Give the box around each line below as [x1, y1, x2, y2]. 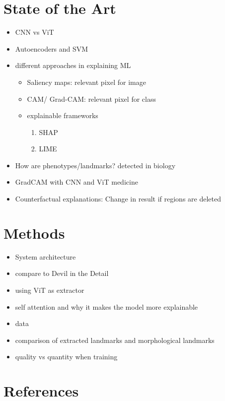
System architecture [15, 251, 76, 262]
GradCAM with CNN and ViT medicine [15, 177, 138, 187]
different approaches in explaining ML [15, 60, 131, 70]
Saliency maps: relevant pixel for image [27, 76, 146, 87]
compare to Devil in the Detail [15, 268, 109, 278]
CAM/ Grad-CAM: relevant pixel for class [27, 93, 156, 104]
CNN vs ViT [15, 27, 54, 37]
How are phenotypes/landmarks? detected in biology [15, 160, 176, 170]
